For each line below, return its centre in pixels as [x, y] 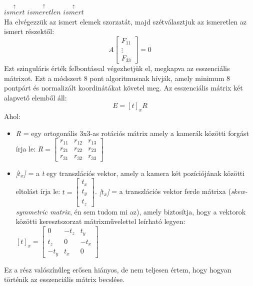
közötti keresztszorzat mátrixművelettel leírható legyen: [100, 221]
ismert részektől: [29, 31]
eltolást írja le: [38, 191]
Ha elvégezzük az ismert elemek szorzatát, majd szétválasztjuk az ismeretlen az [125, 21]
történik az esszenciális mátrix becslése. [64, 279]
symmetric [31, 211]
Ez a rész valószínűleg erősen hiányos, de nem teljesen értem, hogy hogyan [118, 269]
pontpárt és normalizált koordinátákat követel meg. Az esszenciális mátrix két [123, 88]
